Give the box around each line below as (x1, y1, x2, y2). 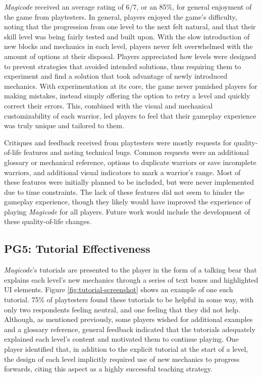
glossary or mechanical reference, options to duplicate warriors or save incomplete (4, 156, 256, 167)
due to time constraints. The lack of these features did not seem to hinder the (4, 186, 245, 197)
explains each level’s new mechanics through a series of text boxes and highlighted (4, 274, 258, 285)
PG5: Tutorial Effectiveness (4, 241, 150, 256)
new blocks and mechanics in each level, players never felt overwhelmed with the (4, 41, 253, 51)
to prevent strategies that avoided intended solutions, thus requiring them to (4, 61, 241, 71)
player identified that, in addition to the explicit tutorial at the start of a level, (4, 344, 248, 354)
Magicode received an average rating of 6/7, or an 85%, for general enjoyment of (4, 2, 252, 12)
